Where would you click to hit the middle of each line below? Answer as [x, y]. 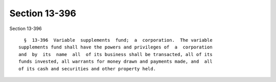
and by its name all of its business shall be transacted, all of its [116, 54]
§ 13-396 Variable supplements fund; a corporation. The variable [118, 40]
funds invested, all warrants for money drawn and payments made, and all [116, 62]
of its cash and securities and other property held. [87, 69]
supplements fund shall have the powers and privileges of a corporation [116, 47]
